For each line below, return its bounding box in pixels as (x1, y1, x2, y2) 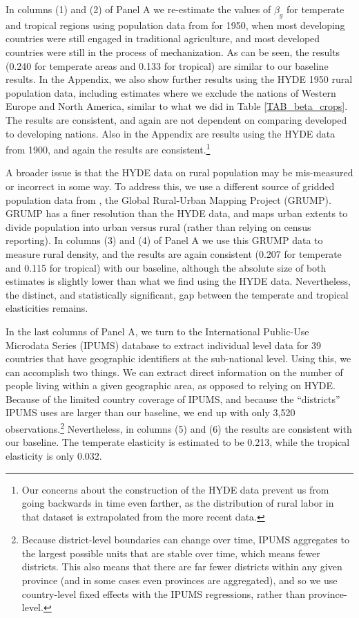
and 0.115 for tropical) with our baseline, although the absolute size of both (6, 260, 327, 274)
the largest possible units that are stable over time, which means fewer (21, 545, 320, 560)
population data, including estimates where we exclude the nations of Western (6, 85, 336, 100)
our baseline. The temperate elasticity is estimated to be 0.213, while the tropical (6, 435, 350, 449)
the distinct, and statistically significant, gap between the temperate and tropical (6, 287, 349, 301)
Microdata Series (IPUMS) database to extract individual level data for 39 (6, 337, 322, 352)
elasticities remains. (6, 301, 88, 315)
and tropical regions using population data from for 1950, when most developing (6, 17, 345, 32)
